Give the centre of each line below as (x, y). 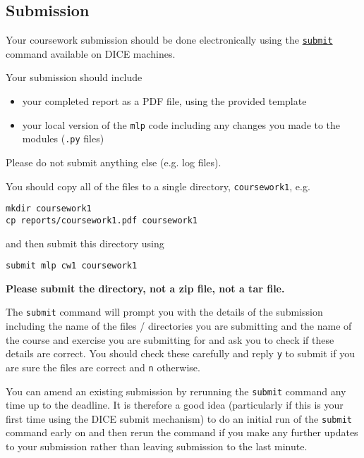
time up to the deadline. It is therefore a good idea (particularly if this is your (175, 405)
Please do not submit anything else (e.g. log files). (114, 162)
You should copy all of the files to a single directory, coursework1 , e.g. (158, 186)
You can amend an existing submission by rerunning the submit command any (176, 391)
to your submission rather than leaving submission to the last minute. (157, 446)
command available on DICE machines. (91, 53)
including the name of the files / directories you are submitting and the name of (179, 326)
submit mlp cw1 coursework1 (72, 266)
